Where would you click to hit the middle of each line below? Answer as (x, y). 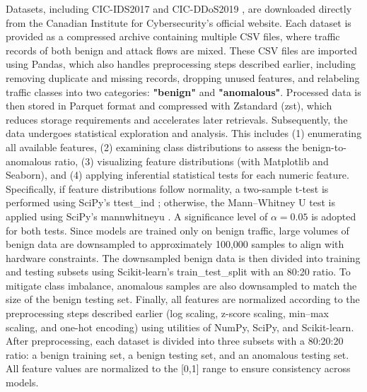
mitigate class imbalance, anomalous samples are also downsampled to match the (181, 285)
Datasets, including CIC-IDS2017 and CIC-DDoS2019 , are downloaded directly (179, 8)
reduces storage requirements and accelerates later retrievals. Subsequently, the (177, 119)
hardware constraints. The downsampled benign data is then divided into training (183, 257)
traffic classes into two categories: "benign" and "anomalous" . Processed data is (183, 91)
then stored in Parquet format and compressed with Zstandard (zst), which (169, 106)
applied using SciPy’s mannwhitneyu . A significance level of (137, 216)
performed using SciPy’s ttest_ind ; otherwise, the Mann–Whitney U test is (170, 202)
